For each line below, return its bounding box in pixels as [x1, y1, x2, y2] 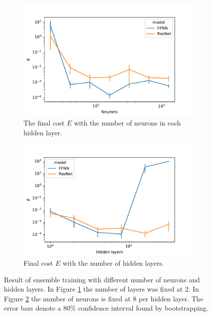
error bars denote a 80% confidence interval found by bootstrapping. [4, 303, 209, 313]
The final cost [23, 117, 65, 127]
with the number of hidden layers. [63, 258, 164, 268]
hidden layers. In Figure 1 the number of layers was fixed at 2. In [4, 284, 199, 294]
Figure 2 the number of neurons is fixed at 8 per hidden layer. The [4, 293, 204, 303]
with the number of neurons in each [74, 117, 181, 127]
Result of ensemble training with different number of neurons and [4, 274, 200, 284]
